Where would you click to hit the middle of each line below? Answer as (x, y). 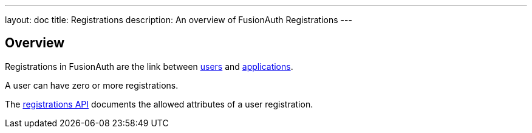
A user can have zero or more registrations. (92, 85)
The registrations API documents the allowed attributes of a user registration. (159, 104)
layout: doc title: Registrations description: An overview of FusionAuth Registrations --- (179, 20)
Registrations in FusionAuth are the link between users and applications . (149, 66)
